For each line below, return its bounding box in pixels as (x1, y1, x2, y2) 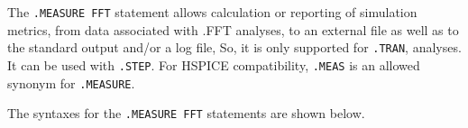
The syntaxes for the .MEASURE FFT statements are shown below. (7, 104, 365, 123)
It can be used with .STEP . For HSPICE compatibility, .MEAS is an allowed (7, 55, 420, 74)
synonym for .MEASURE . (7, 73, 135, 92)
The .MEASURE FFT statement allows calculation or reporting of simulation (7, 3, 418, 21)
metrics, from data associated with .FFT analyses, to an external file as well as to (7, 20, 459, 39)
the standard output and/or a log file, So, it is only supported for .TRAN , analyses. (7, 38, 462, 57)
